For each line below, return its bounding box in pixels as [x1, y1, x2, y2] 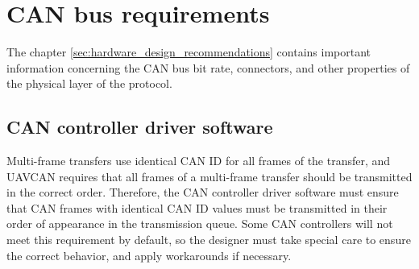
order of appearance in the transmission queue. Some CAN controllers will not [6, 215, 393, 232]
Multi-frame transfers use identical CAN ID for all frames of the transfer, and [6, 152, 391, 169]
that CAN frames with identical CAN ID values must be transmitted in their [6, 199, 388, 216]
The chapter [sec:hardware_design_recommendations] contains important [6, 43, 371, 60]
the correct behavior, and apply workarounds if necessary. [6, 246, 292, 263]
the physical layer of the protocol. [6, 75, 172, 92]
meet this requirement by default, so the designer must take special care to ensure [6, 231, 411, 248]
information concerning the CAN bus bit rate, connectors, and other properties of [6, 59, 410, 76]
